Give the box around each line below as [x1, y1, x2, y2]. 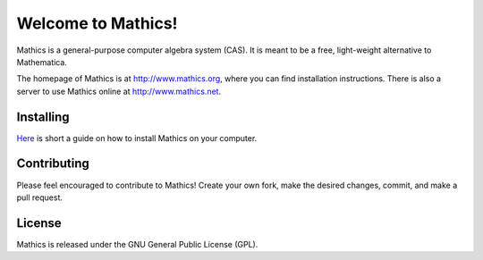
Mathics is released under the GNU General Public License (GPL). [16, 239, 258, 249]
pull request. [16, 192, 63, 203]
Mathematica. [16, 56, 67, 67]
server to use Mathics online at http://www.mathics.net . [16, 86, 222, 96]
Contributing [16, 156, 89, 172]
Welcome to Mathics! [16, 13, 178, 33]
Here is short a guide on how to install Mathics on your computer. [16, 132, 258, 143]
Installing [16, 109, 71, 124]
